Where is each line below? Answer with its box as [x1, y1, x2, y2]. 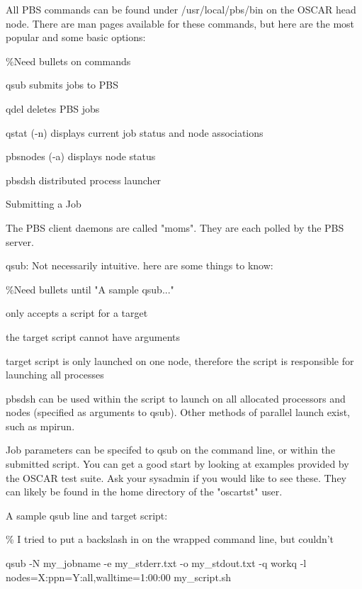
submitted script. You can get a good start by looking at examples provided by [6, 456, 349, 471]
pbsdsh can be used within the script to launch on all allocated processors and [6, 391, 346, 405]
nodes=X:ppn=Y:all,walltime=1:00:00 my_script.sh [6, 569, 232, 584]
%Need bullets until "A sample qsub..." [6, 281, 174, 296]
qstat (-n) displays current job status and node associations [6, 125, 264, 140]
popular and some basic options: [6, 30, 146, 45]
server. [6, 234, 34, 249]
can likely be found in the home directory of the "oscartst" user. [6, 484, 283, 499]
